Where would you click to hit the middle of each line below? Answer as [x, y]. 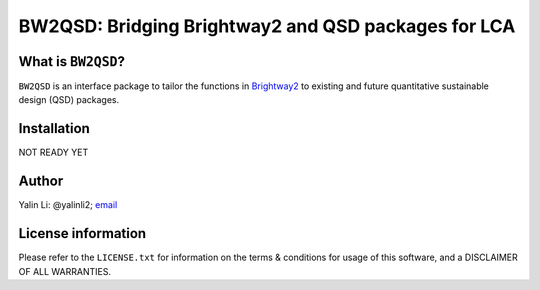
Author [41, 181]
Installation [54, 128]
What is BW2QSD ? [71, 61]
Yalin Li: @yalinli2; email [68, 205]
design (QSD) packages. [69, 100]
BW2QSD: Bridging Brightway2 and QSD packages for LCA [267, 26]
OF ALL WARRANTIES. [65, 271]
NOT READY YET [53, 152]
